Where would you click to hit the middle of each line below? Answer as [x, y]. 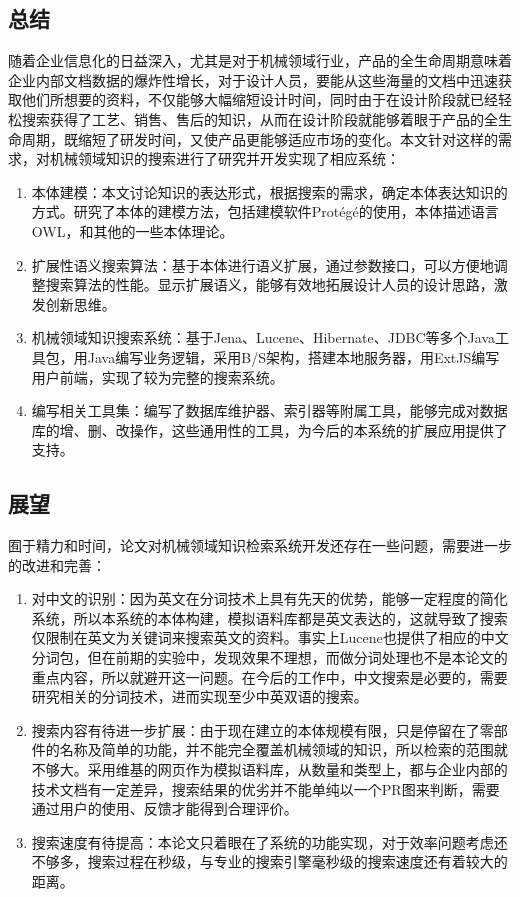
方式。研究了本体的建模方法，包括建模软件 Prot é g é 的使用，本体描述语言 [265, 211]
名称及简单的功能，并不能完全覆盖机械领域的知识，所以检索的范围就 [283, 749]
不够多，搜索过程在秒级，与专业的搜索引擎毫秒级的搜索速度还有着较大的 [269, 861]
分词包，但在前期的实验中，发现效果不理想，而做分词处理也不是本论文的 [269, 657]
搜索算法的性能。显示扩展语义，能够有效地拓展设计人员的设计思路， [269, 284]
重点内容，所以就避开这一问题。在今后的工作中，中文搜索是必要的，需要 [269, 676]
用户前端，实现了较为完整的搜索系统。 [157, 376]
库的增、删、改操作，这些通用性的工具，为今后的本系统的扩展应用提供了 [269, 429]
